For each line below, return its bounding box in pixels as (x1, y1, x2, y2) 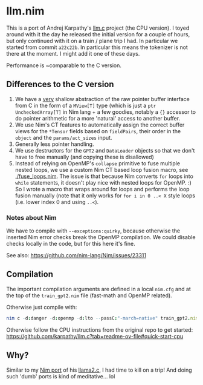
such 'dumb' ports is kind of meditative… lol (6, 372, 115, 380)
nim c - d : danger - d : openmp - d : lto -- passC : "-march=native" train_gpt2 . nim (6, 315, 199, 321)
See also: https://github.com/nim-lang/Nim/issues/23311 (6, 252, 147, 259)
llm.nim (6, 4, 45, 18)
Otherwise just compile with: (6, 303, 77, 311)
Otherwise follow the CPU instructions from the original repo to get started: (6, 326, 193, 334)
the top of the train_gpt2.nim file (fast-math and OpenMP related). (6, 292, 172, 299)
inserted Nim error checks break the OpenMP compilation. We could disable (6, 234, 196, 241)
